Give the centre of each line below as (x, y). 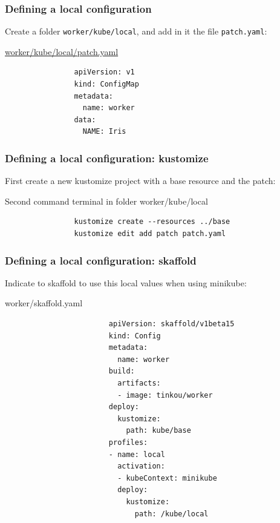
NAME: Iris (104, 132)
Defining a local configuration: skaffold (101, 260)
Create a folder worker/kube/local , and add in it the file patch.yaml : (136, 31)
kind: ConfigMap (106, 84)
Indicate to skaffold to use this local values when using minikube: (126, 282)
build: (122, 371)
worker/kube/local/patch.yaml (62, 51)
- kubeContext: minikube (167, 478)
